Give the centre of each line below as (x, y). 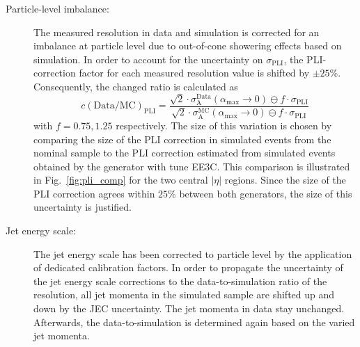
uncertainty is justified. (83, 207)
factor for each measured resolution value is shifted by (194, 73)
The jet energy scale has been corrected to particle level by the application (193, 253)
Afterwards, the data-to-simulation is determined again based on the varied (194, 322)
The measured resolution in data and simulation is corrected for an (177, 32)
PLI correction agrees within (94, 193)
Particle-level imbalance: (57, 8)
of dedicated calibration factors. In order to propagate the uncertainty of (188, 267)
